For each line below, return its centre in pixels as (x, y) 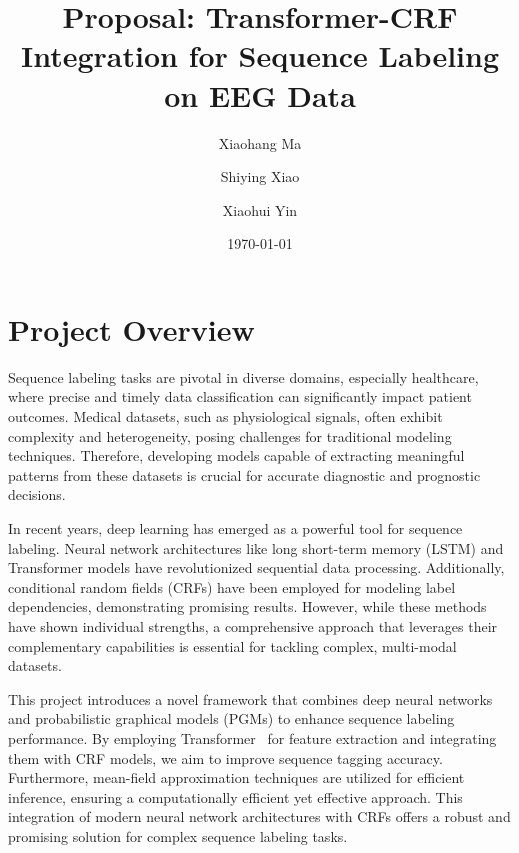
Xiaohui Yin (260, 209)
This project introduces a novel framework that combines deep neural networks (250, 698)
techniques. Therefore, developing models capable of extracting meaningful (236, 455)
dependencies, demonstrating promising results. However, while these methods (247, 606)
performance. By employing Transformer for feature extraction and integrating (252, 737)
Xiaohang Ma (260, 142)
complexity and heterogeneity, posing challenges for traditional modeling (230, 435)
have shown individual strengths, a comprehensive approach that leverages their (253, 625)
